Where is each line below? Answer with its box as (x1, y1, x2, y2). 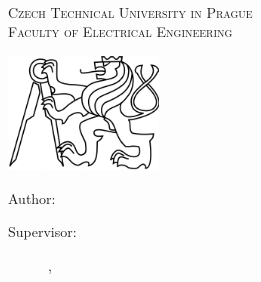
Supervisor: (8, 221, 77, 242)
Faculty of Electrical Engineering (8, 21, 233, 42)
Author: (8, 187, 56, 208)
